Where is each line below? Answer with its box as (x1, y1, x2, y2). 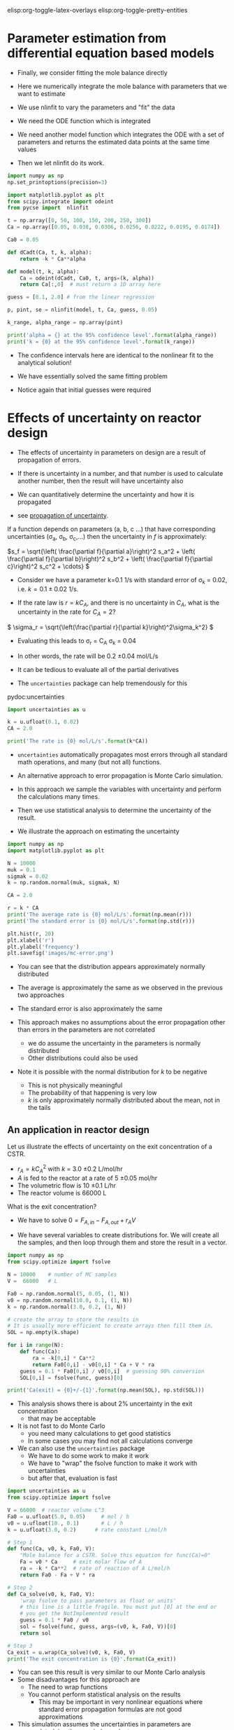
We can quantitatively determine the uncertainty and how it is (17, 490, 194, 498)
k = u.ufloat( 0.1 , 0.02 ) (7, 718, 80, 726)
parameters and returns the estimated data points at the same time (17, 137, 210, 146)
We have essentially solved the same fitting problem (17, 371, 168, 380)
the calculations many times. (17, 792, 100, 801)
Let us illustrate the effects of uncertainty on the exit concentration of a (7, 1142, 213, 1151)
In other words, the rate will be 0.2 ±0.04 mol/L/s (17, 652, 159, 660)
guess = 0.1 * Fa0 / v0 (20, 1616, 89, 1624)
